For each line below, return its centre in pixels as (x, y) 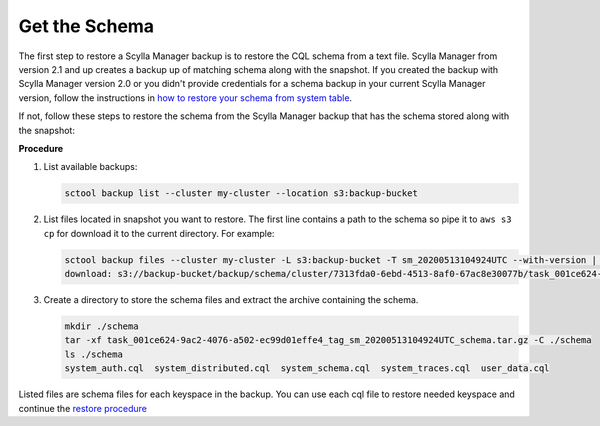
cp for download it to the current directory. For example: (159, 233)
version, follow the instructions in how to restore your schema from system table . (185, 97)
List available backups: (90, 167)
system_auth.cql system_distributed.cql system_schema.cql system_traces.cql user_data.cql (307, 368)
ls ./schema (94, 354)
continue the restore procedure (83, 408)
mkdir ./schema (101, 326)
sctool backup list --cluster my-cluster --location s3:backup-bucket (241, 193)
